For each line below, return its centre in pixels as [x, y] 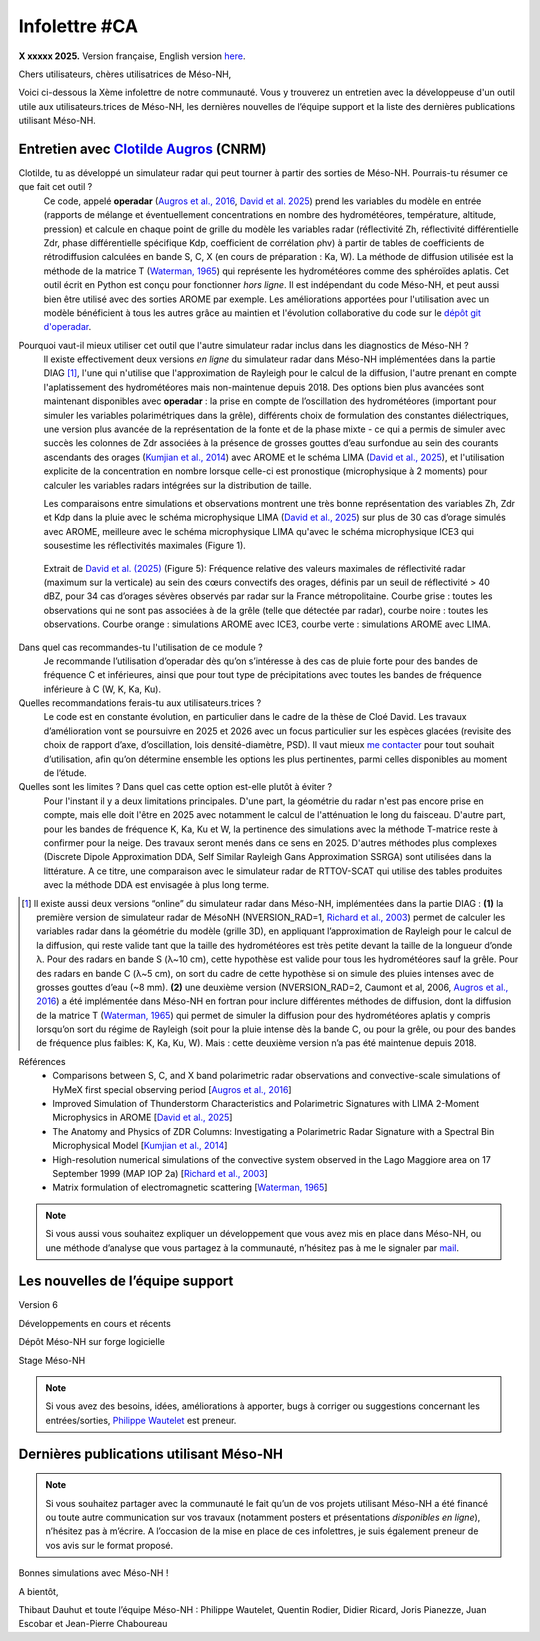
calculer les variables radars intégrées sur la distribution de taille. [177, 485]
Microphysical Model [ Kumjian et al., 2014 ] [140, 1146]
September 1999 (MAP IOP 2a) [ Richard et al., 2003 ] [160, 1173]
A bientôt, [38, 1591]
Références [42, 1061]
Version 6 [38, 1305]
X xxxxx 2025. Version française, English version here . [132, 56]
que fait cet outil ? [55, 187]
